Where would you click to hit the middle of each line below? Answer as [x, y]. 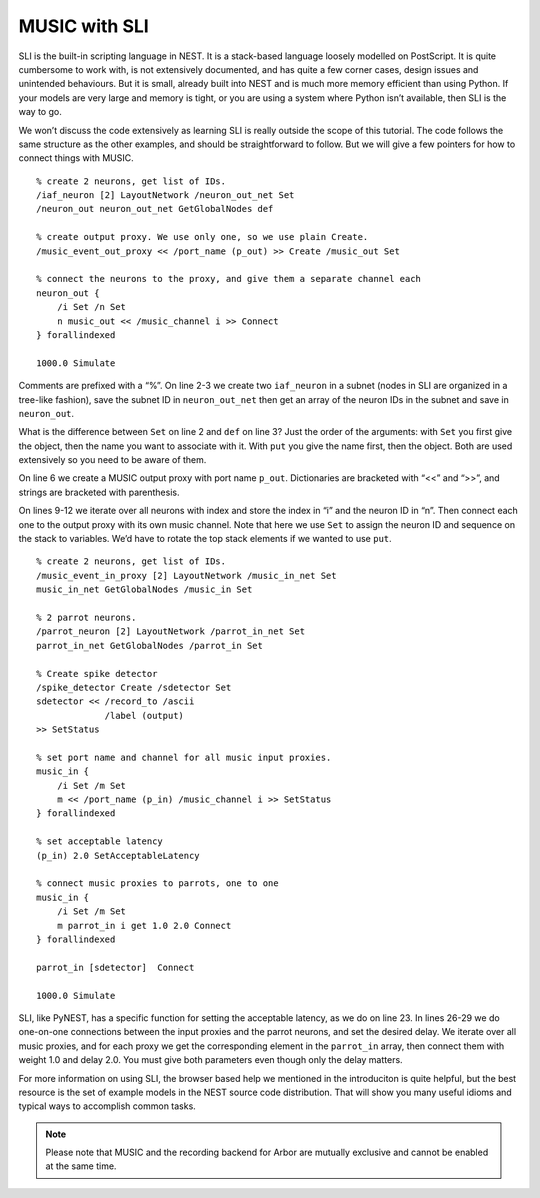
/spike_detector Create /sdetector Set [134, 687]
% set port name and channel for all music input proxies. [184, 757]
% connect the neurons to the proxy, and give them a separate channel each [229, 279]
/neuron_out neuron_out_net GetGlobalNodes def [155, 209]
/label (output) [144, 715]
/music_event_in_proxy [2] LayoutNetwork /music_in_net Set [186, 575]
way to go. [40, 112]
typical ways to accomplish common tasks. [107, 1106]
